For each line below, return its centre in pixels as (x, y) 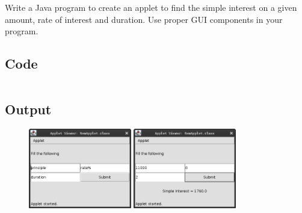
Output (28, 109)
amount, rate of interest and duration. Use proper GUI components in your (144, 19)
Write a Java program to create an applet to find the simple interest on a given (151, 7)
